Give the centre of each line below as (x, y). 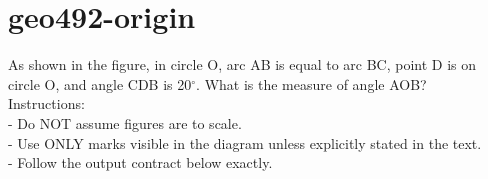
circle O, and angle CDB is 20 (100, 83)
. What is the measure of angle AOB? (311, 83)
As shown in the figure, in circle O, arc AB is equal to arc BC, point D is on (242, 64)
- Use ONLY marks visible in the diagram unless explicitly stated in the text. (245, 142)
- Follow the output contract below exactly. (140, 162)
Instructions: (46, 103)
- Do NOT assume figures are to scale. (125, 122)
